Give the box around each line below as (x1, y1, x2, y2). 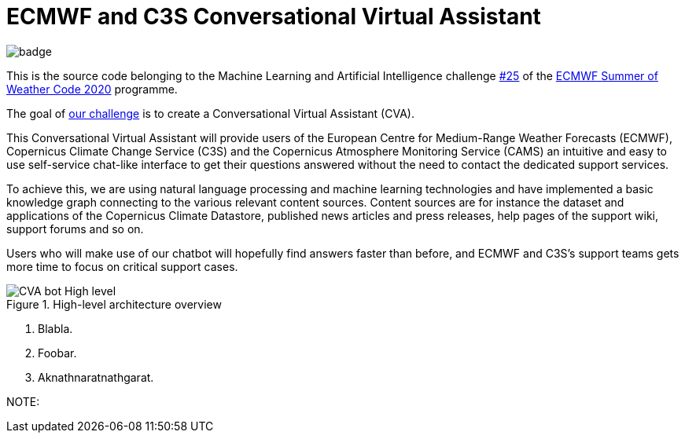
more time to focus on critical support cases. (6, 259, 238, 273)
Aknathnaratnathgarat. (38, 370, 154, 384)
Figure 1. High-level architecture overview (6, 297, 222, 311)
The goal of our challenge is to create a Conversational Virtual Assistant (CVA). (6, 106, 414, 120)
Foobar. (38, 346, 77, 360)
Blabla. (38, 321, 73, 335)
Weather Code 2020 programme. (6, 82, 178, 96)
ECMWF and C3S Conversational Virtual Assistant (6, 3, 541, 30)
